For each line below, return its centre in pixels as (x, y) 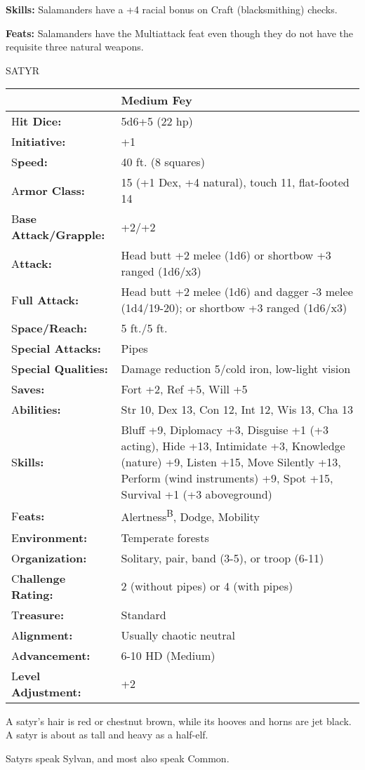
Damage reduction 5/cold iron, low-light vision (236, 369)
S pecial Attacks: (56, 349)
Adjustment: (46, 691)
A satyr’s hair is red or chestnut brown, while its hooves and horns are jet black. (179, 721)
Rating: (32, 594)
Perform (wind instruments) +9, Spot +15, (227, 478)
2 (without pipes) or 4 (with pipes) (207, 586)
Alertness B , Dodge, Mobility (191, 516)
